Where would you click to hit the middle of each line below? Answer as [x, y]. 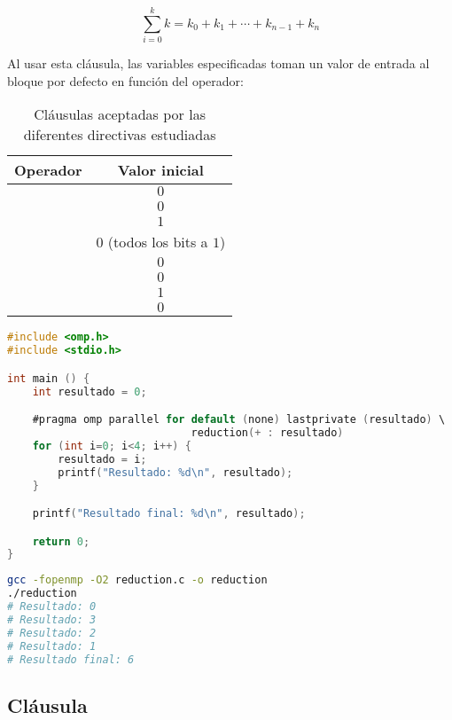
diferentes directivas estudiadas [120, 135]
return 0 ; [61, 541]
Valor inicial [160, 170]
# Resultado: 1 [52, 646]
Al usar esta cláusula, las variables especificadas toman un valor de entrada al [218, 63]
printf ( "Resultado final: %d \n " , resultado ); [169, 514]
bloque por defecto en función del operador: [125, 80]
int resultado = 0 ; [90, 391]
